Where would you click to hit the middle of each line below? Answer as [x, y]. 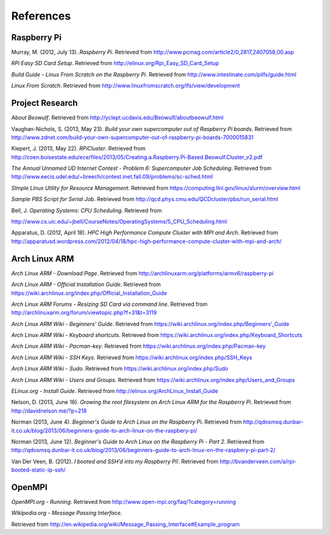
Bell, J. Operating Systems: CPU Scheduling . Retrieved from [87, 210]
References [41, 16]
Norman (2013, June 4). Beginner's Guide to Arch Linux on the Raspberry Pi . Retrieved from [126, 422]
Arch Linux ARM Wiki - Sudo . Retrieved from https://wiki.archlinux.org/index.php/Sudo [120, 369]
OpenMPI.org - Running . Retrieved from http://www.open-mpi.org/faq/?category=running [124, 502]
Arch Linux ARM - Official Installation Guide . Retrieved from [86, 285]
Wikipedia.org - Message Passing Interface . [67, 513]
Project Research [44, 103]
